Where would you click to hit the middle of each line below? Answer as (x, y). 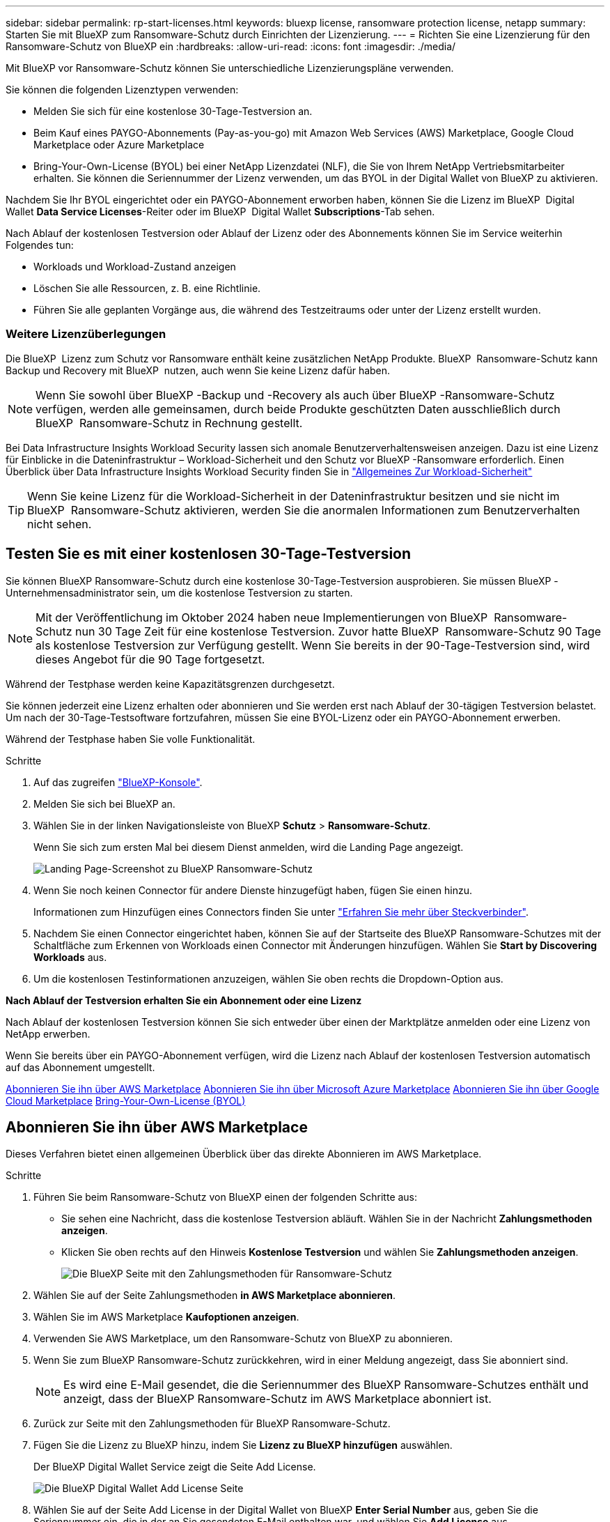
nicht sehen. (60, 524)
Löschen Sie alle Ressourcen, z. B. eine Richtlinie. (147, 288)
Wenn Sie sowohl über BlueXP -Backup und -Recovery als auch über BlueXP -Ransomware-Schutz (295, 395)
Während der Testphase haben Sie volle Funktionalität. (131, 739)
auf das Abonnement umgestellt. (80, 1067)
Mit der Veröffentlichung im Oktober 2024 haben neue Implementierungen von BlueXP (262, 617)
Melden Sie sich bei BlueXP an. (104, 804)
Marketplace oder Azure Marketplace (119, 145)
